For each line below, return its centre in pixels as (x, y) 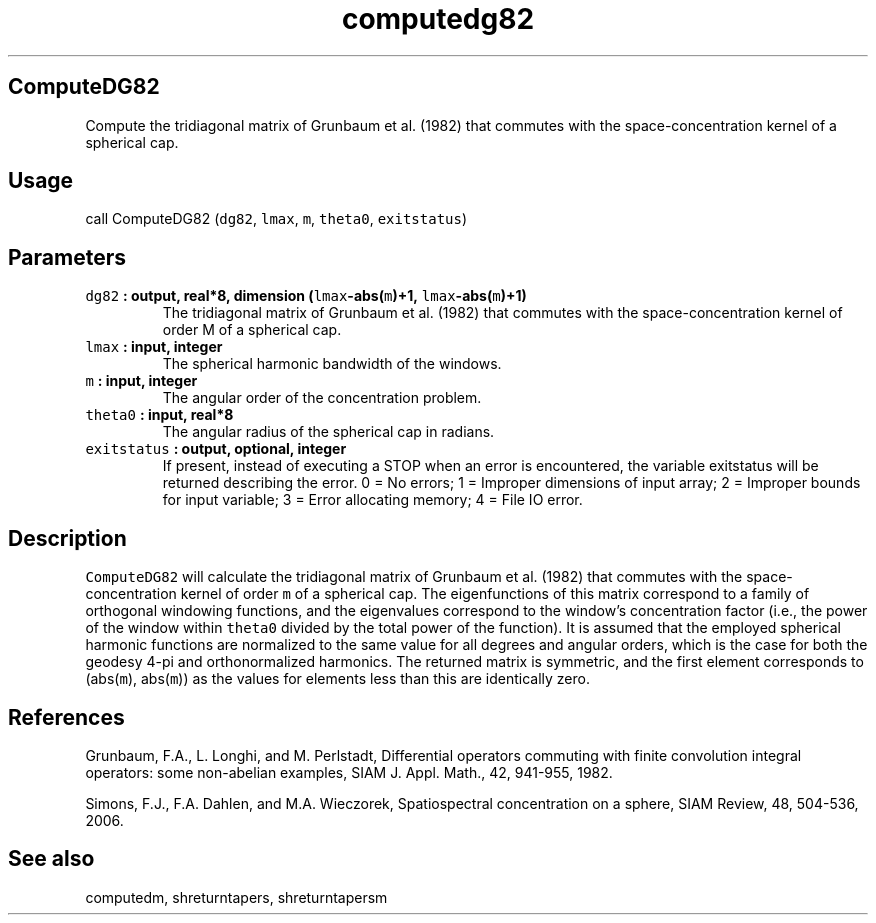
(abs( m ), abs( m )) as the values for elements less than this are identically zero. (337, 679)
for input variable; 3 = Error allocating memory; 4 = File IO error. (372, 500)
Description (67, 538)
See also (51, 859)
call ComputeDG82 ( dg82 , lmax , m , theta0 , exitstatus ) (276, 219)
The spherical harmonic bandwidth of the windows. (332, 364)
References (66, 717)
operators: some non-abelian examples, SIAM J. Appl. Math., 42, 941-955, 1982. (349, 772)
